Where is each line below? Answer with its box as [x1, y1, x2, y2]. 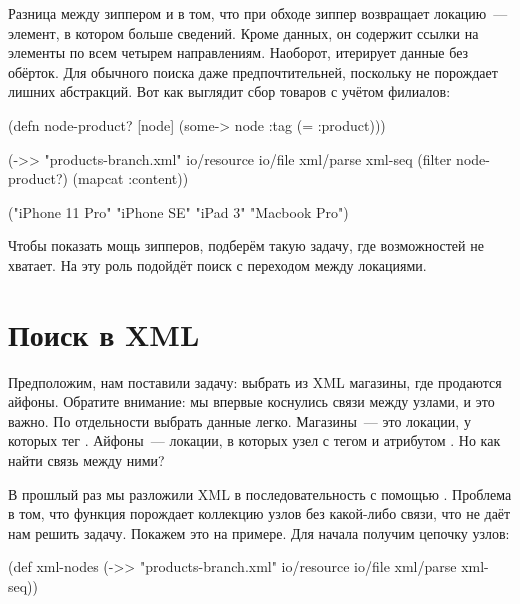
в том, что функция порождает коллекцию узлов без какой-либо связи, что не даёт [8, 503, 511, 524]
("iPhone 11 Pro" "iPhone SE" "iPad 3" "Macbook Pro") [8, 201, 349, 222]
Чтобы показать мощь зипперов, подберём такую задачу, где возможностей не [8, 235, 484, 256]
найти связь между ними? [8, 450, 165, 471]
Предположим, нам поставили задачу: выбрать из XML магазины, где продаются [8, 371, 502, 392]
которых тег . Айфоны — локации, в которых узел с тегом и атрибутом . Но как [8, 430, 501, 451]
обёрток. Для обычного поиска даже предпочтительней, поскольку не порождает [8, 61, 498, 82]
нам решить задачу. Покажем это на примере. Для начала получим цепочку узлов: [8, 522, 510, 543]
